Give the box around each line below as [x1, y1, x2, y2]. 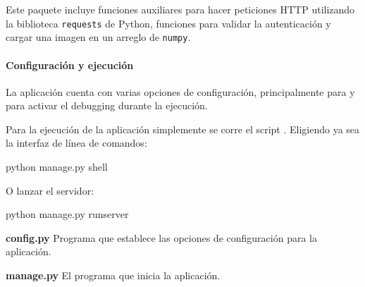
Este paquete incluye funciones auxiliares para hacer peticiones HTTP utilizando [6, 2, 355, 16]
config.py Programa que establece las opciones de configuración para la [6, 230, 317, 245]
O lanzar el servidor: [6, 183, 94, 197]
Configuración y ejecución [6, 57, 134, 72]
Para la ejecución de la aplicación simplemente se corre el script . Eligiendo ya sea [6, 121, 360, 136]
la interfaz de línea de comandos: [6, 135, 147, 150]
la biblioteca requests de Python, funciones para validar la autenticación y [6, 16, 331, 30]
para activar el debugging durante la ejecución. [6, 98, 208, 113]
